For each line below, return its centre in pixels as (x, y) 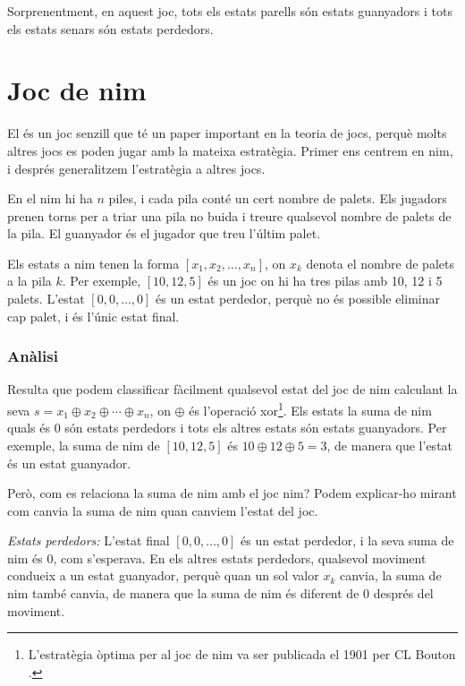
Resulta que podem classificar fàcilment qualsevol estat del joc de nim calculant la (232, 389)
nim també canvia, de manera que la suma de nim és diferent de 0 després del (220, 593)
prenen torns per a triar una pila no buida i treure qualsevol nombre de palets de (229, 215)
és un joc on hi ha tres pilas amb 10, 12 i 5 (325, 281)
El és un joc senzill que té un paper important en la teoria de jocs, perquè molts (227, 133)
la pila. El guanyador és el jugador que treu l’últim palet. (164, 233)
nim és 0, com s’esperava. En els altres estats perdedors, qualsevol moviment (217, 557)
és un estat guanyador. (69, 463)
